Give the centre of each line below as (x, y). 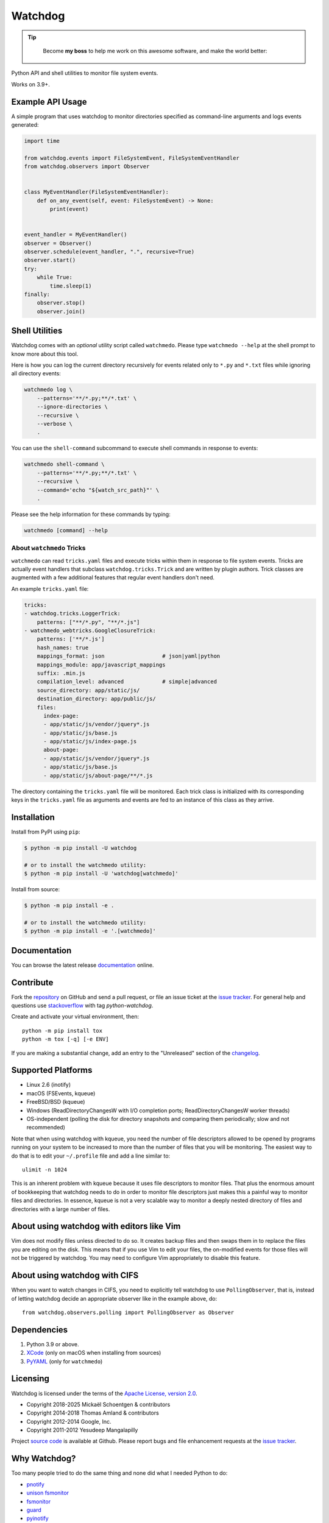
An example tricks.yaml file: (50, 588)
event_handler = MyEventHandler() (76, 235)
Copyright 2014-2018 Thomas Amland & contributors (93, 1413)
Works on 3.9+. (30, 84)
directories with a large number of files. (61, 1209)
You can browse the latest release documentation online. (83, 965)
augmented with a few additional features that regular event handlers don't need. (113, 578)
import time (42, 141)
